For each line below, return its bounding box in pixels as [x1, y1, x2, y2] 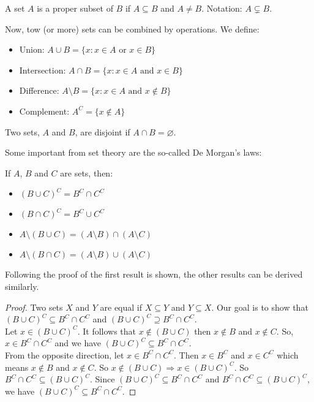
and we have [54, 336, 102, 349]
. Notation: [201, 2, 242, 14]
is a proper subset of [37, 2, 113, 14]
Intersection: [19, 63, 66, 76]
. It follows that [77, 324, 136, 337]
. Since [89, 373, 115, 385]
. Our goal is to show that [211, 300, 308, 313]
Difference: [19, 84, 59, 97]
